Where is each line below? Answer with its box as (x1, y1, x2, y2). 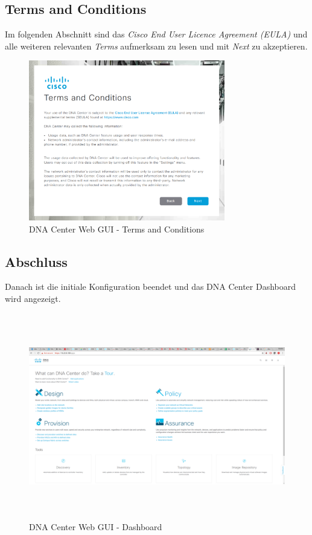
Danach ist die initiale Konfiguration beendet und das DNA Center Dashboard (5, 280, 296, 293)
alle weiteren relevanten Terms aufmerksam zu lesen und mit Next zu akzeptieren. (5, 39, 308, 52)
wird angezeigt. (5, 292, 61, 304)
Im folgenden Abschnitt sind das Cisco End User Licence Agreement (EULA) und (5, 28, 308, 40)
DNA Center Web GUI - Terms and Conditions (29, 222, 205, 235)
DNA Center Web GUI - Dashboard (29, 521, 162, 533)
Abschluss (5, 252, 68, 271)
